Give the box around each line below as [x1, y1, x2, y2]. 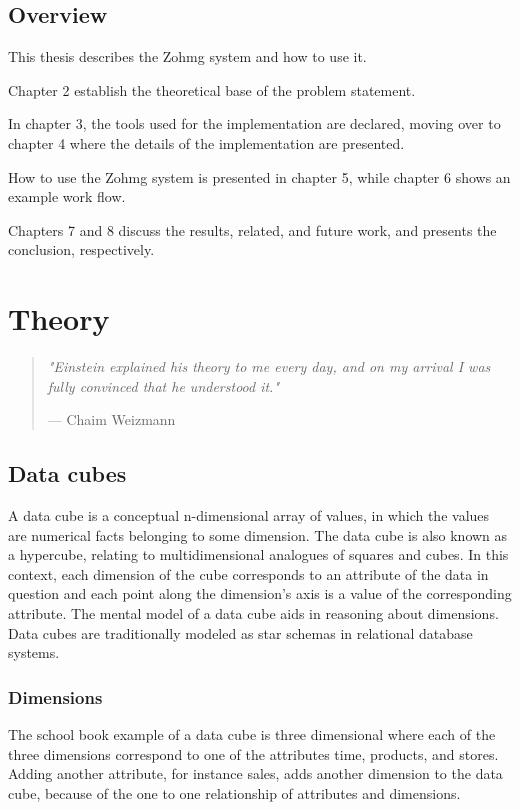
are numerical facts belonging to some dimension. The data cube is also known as [8, 524, 508, 545]
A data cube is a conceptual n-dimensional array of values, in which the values [8, 505, 490, 526]
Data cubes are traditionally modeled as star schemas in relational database [8, 622, 473, 643]
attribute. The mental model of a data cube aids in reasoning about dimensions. [8, 603, 499, 624]
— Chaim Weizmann [47, 409, 176, 430]
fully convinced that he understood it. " [47, 375, 280, 396]
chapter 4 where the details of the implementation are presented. [8, 132, 405, 153]
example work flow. [8, 186, 126, 207]
